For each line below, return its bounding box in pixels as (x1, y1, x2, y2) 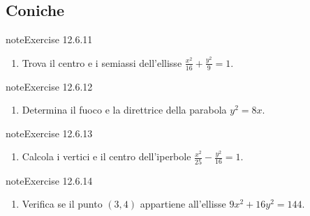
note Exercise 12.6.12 (6, 79, 93, 93)
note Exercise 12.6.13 (6, 125, 93, 140)
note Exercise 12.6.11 (6, 32, 93, 47)
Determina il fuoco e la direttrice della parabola (22, 102, 227, 117)
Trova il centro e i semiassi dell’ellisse (22, 55, 182, 70)
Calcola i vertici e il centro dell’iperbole (22, 149, 191, 164)
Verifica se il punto (22, 196, 103, 211)
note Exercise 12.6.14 (6, 173, 93, 187)
